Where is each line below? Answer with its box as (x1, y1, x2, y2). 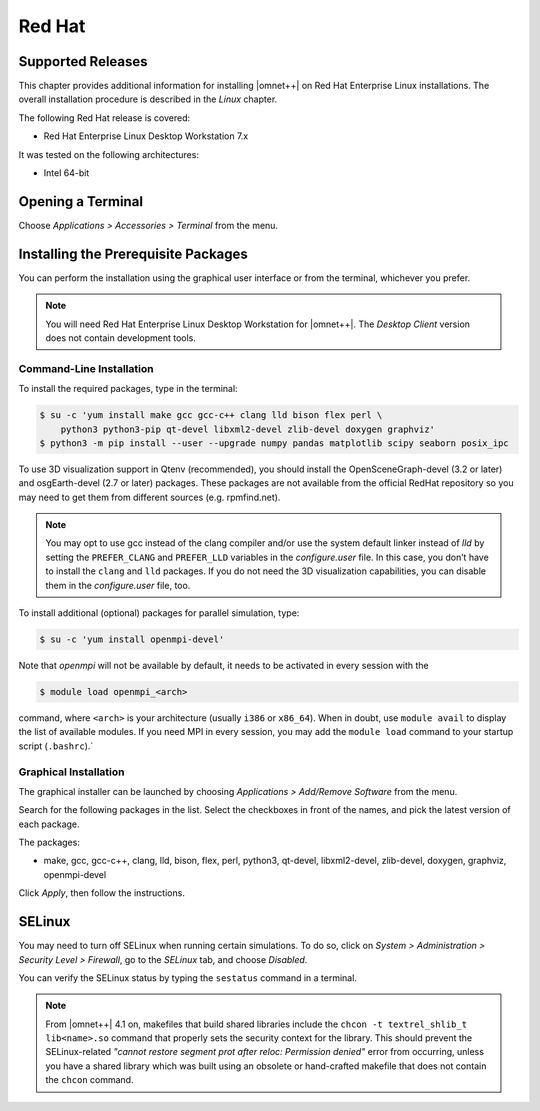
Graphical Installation (18, 765, 125, 779)
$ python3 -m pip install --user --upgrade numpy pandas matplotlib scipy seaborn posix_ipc (39, 437, 509, 449)
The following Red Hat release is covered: (18, 111, 191, 124)
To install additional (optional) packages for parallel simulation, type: (18, 607, 300, 619)
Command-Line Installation (18, 361, 154, 375)
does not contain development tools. (45, 332, 197, 344)
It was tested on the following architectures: (18, 148, 200, 160)
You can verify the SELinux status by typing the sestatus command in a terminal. (18, 971, 357, 984)
